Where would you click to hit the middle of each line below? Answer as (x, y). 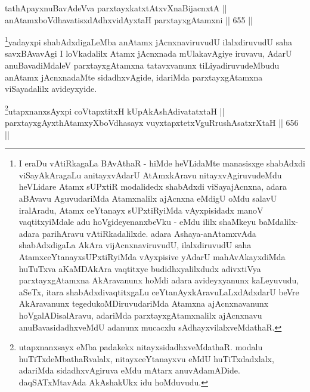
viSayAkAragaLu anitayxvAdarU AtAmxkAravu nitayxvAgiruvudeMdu (150, 175)
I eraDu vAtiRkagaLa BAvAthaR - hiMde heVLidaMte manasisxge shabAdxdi (162, 163)
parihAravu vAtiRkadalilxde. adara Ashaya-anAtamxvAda (149, 233)
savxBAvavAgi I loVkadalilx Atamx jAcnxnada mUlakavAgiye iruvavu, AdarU (148, 53)
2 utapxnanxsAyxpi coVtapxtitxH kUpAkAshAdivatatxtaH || (115, 110)
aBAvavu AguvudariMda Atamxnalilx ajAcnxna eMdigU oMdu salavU (148, 198)
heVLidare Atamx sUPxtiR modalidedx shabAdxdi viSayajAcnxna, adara (153, 186)
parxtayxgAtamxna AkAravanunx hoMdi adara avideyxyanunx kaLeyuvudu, (159, 280)
